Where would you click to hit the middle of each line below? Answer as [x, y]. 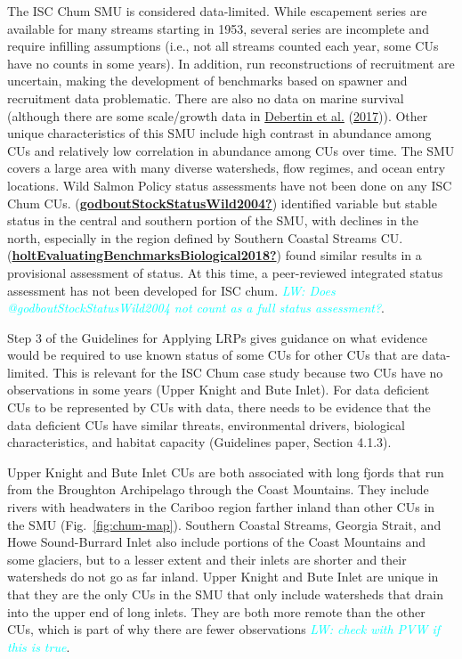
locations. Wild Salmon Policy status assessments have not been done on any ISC [230, 185]
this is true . [39, 646]
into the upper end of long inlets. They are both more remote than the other [216, 611]
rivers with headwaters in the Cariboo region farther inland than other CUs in [221, 507]
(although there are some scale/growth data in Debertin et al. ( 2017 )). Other [218, 115]
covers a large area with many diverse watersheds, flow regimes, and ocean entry [227, 168]
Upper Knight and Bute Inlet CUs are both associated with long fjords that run [226, 472]
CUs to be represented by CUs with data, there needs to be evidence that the [219, 407]
